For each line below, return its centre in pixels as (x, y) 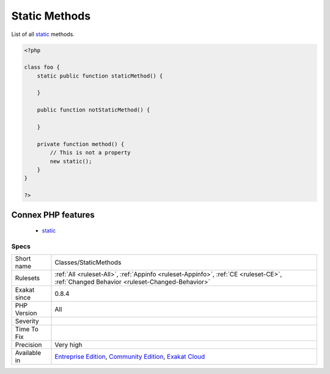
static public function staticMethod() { (100, 76)
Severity (27, 322)
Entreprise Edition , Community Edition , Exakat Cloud (130, 357)
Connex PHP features (53, 214)
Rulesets (27, 278)
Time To (27, 329)
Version (26, 313)
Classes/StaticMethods (88, 262)
